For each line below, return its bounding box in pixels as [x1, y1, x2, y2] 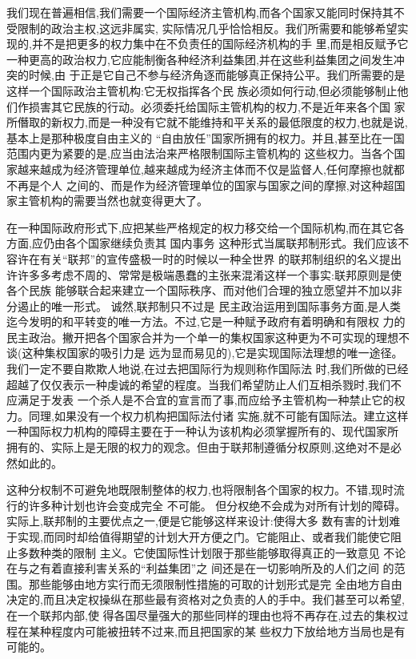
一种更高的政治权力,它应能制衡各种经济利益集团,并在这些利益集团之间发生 [6, 50, 394, 67]
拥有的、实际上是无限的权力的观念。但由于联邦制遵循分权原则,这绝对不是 [6, 439, 390, 456]
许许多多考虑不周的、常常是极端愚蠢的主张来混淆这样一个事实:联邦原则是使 [6, 266, 402, 283]
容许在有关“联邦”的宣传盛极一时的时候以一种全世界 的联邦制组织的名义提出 [6, 250, 402, 267]
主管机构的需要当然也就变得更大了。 [17, 192, 208, 209]
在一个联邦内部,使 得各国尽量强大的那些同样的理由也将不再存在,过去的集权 [6, 606, 398, 623]
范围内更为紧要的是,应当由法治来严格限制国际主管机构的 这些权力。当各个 [6, 145, 394, 162]
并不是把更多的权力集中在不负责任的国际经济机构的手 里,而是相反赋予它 [31, 35, 409, 52]
